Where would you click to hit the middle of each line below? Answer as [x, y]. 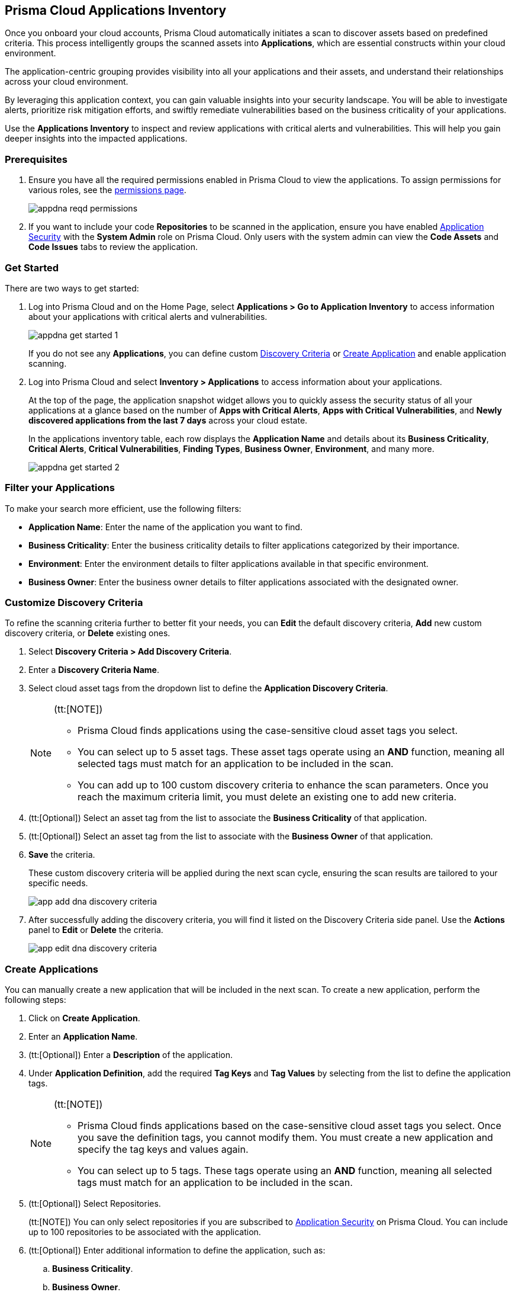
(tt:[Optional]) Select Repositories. [95, 1204]
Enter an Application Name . [83, 1037]
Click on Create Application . [84, 1018]
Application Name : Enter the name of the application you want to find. [165, 527]
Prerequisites [36, 159]
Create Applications [52, 969]
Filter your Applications [60, 488]
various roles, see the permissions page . [107, 190]
